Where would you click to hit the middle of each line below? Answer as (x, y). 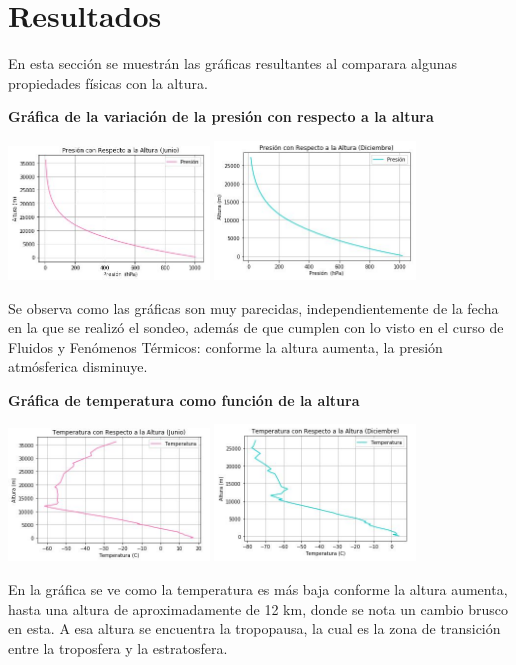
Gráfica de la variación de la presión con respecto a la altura (221, 116)
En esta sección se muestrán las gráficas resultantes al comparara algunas (233, 63)
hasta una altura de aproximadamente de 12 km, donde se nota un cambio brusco (258, 608)
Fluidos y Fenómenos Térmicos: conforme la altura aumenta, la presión (225, 346)
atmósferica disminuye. (78, 366)
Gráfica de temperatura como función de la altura (184, 399)
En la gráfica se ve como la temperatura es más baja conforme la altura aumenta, (258, 589)
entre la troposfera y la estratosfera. (118, 647)
